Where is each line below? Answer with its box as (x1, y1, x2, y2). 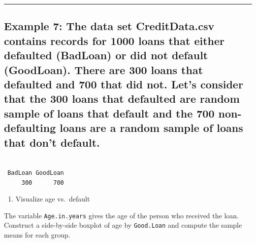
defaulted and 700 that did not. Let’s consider (4, 76, 243, 91)
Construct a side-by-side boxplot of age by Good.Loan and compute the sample (4, 220, 242, 230)
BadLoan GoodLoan (7, 169, 64, 176)
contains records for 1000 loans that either (4, 33, 225, 48)
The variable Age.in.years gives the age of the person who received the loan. (4, 210, 239, 220)
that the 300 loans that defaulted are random (4, 91, 240, 106)
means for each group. (4, 230, 70, 240)
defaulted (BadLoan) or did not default (4, 47, 208, 63)
